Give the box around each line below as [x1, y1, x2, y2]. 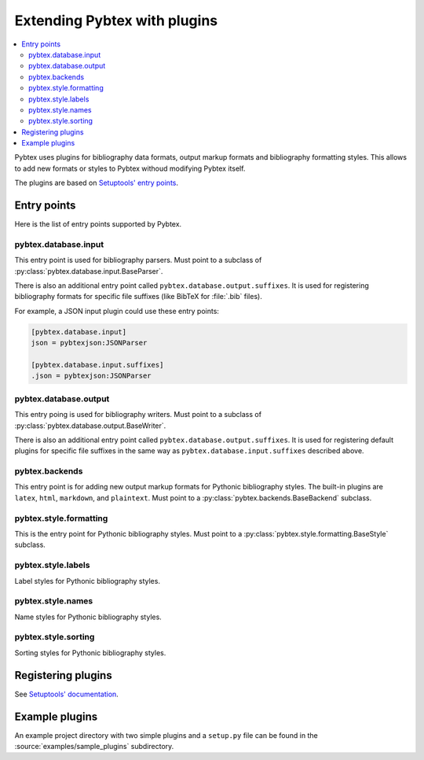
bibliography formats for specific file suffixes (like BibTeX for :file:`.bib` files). [14, 292, 262, 301]
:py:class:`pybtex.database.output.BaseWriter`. [14, 421, 166, 430]
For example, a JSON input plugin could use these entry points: [14, 306, 220, 315]
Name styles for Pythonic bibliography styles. [14, 612, 163, 622]
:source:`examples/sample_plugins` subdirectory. [14, 741, 174, 751]
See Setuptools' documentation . [14, 689, 119, 699]
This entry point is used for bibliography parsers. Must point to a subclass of [14, 256, 262, 265]
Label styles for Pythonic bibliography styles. [14, 576, 161, 585]
